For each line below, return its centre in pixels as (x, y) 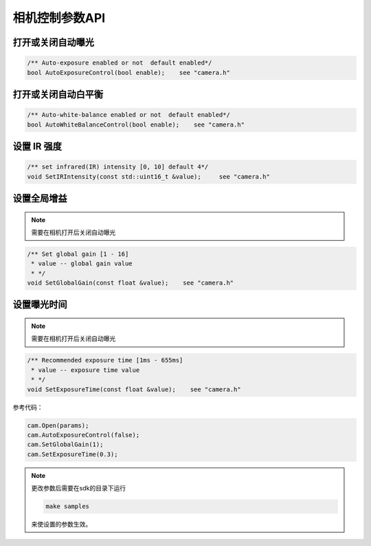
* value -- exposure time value (86, 370)
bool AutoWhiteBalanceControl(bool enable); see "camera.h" (136, 124)
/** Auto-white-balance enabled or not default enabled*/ (128, 115)
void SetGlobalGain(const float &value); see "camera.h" (131, 283)
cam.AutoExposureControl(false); (83, 435)
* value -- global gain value (82, 264)
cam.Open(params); (58, 425)
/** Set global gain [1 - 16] (78, 254)
